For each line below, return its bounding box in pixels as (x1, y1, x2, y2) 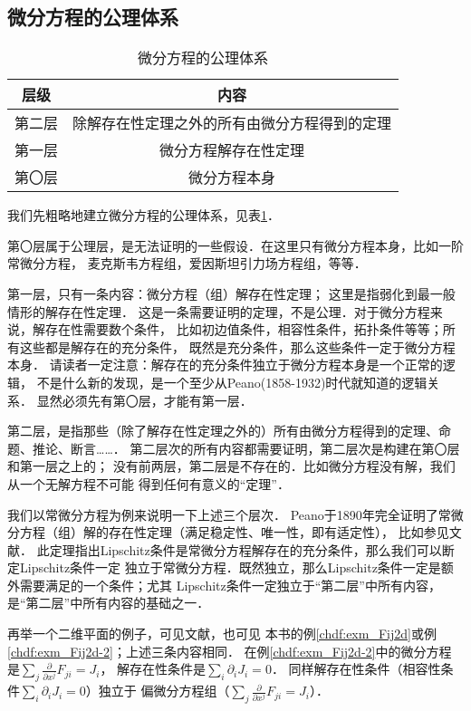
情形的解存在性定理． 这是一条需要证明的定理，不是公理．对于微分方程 (7, 302, 430, 321)
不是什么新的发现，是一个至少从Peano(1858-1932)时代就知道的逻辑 (36, 372, 428, 391)
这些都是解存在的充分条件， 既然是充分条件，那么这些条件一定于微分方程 (19, 337, 456, 356)
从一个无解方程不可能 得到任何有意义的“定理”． (7, 474, 290, 493)
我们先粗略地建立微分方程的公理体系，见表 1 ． (7, 206, 280, 225)
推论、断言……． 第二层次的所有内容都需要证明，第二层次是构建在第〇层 (32, 438, 460, 457)
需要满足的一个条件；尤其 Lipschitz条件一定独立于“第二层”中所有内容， (19, 575, 441, 594)
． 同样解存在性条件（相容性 (271, 659, 441, 678)
